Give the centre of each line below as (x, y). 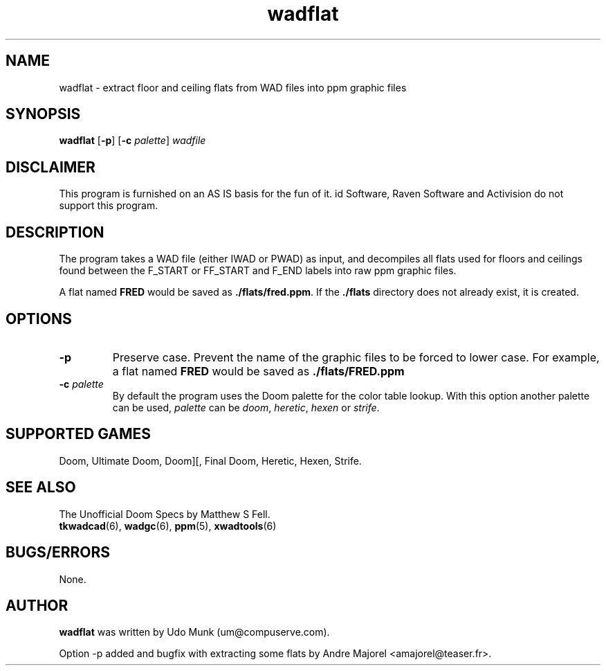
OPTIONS (39, 319)
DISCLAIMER (50, 167)
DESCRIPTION (55, 232)
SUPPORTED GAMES (79, 434)
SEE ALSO (41, 487)
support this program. (109, 206)
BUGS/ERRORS (58, 553)
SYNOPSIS (43, 114)
